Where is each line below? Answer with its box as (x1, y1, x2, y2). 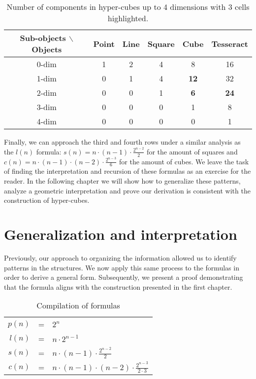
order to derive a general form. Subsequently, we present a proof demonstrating (4, 272, 243, 282)
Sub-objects (20, 32, 66, 43)
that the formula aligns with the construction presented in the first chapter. (4, 281, 232, 292)
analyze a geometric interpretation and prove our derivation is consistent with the (4, 185, 251, 195)
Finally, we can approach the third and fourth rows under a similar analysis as (4, 137, 241, 147)
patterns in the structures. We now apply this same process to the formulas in (4, 262, 239, 272)
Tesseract (211, 38, 248, 49)
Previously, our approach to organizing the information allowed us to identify (4, 252, 237, 263)
